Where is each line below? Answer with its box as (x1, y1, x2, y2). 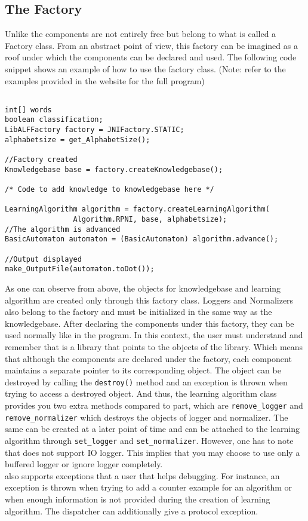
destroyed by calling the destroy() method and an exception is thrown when (5, 375, 288, 388)
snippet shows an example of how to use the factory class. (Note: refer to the (5, 62, 286, 75)
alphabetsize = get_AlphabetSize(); (5, 135, 150, 144)
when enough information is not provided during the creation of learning (5, 492, 270, 505)
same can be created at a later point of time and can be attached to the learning (5, 422, 300, 435)
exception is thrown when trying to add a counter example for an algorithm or (5, 481, 292, 494)
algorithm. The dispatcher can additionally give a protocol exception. (5, 504, 258, 517)
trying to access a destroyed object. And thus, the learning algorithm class (5, 387, 277, 400)
